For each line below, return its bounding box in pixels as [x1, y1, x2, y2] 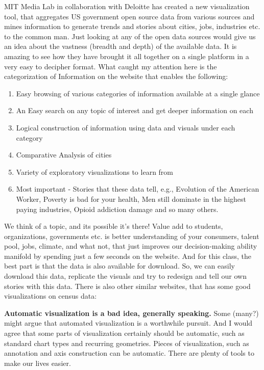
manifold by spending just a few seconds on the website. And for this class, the [4, 250, 252, 261]
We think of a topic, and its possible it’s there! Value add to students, [4, 221, 223, 231]
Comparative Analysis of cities [16, 149, 112, 160]
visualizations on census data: [4, 290, 97, 301]
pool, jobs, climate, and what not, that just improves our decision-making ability [4, 241, 257, 251]
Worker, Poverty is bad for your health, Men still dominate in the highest [16, 193, 247, 204]
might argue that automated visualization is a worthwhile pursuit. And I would [4, 318, 253, 328]
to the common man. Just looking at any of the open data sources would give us [4, 31, 256, 41]
